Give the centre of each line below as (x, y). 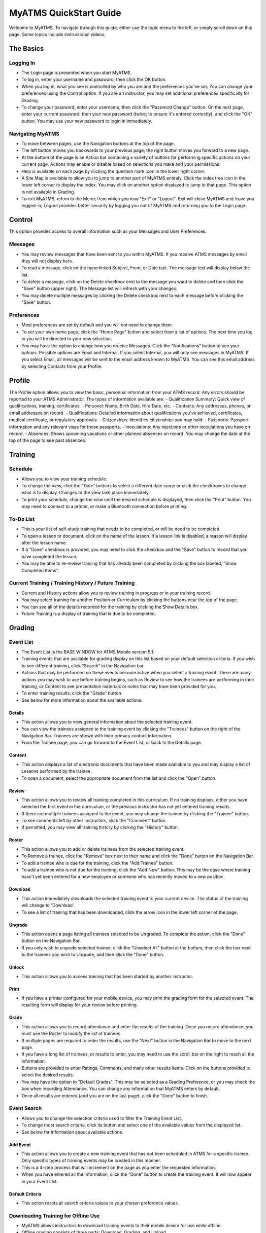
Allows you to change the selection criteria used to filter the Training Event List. (102, 1118)
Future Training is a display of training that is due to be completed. (89, 614)
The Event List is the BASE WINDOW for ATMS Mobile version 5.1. (88, 652)
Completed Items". (40, 570)
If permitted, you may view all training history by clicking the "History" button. (100, 827)
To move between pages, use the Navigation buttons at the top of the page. (98, 144)
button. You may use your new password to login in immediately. (87, 121)
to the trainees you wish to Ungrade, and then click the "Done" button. (93, 955)
